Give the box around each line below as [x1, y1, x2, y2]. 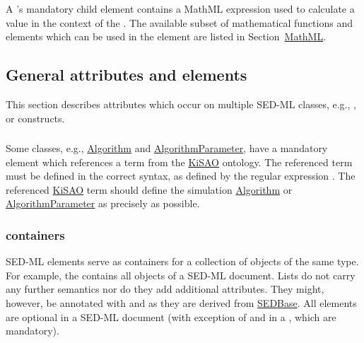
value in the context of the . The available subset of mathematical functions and [6, 15, 353, 30]
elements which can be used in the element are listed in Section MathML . [6, 29, 327, 44]
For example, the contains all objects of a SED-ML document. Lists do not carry [6, 267, 356, 282]
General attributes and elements [6, 64, 247, 86]
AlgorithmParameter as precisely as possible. [6, 196, 200, 211]
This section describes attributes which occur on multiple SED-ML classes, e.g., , [6, 96, 356, 111]
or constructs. [6, 110, 65, 125]
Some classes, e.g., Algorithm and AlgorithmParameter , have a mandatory [6, 141, 328, 156]
